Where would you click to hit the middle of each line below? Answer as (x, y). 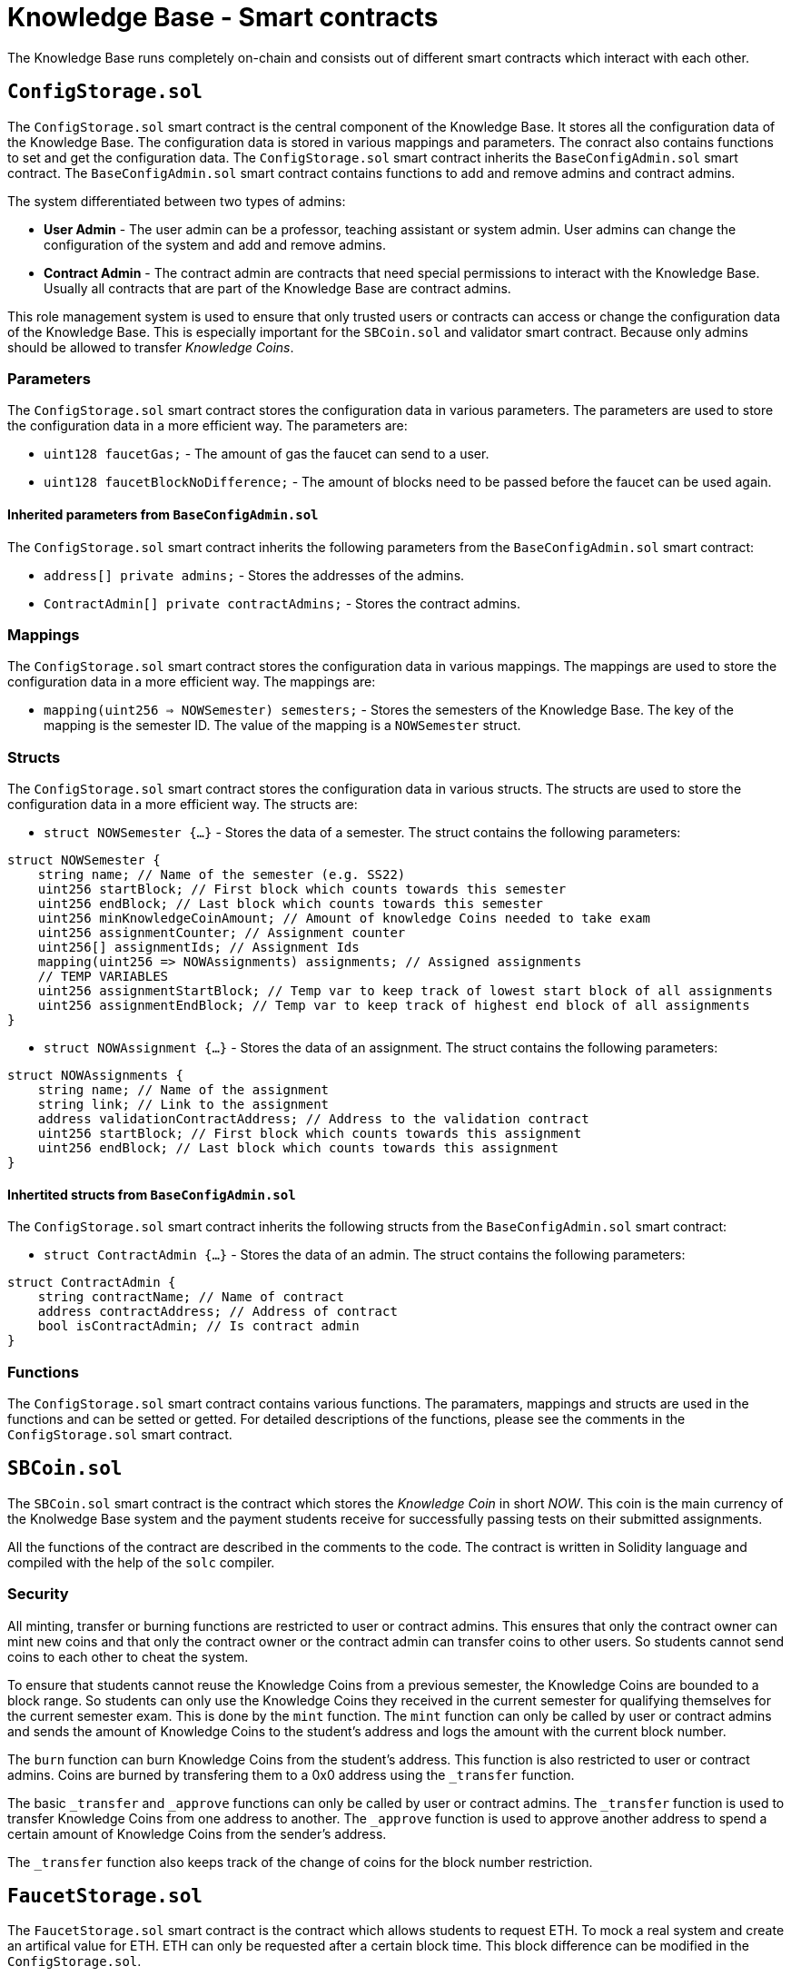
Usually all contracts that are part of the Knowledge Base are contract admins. (277, 288)
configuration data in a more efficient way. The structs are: (183, 805)
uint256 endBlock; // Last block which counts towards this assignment (298, 1148)
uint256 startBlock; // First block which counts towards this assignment (310, 1134)
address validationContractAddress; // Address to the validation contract (313, 1119)
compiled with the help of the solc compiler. (141, 1562)
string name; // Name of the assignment (183, 1090)
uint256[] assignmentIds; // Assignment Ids (198, 948)
